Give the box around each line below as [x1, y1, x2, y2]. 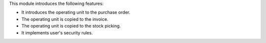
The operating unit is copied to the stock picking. [21, 23, 121, 29]
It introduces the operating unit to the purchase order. [21, 10, 131, 15]
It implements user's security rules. [21, 29, 93, 36]
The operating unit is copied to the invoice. [21, 16, 108, 22]
